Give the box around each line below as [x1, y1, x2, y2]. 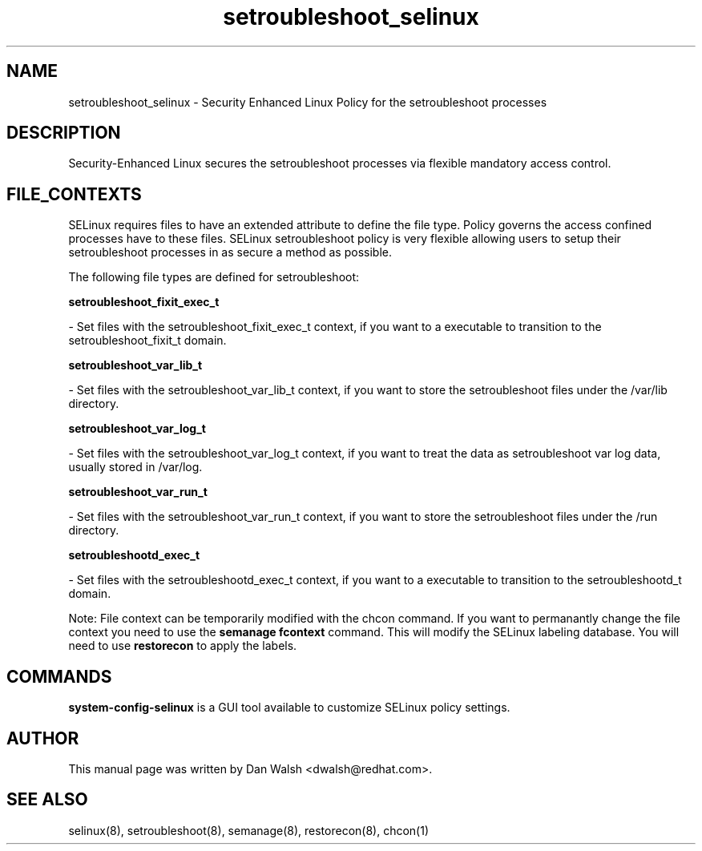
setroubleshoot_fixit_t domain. [68, 333, 227, 348]
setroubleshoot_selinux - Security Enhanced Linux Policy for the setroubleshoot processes [68, 95, 547, 109]
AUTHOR [6, 728, 79, 748]
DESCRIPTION [6, 123, 121, 143]
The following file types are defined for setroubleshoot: [68, 270, 360, 284]
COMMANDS [6, 666, 112, 687]
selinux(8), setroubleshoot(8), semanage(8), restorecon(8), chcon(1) [68, 823, 429, 837]
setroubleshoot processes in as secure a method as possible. [68, 245, 392, 260]
